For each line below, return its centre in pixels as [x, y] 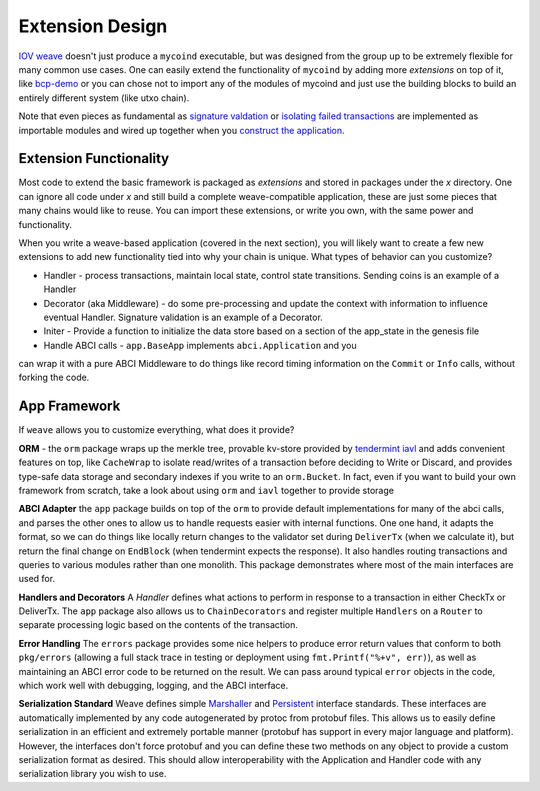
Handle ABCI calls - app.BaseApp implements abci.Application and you [200, 345]
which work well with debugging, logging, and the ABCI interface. [153, 686]
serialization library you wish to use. [92, 774]
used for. [36, 579]
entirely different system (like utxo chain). [104, 97]
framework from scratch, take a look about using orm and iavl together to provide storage [206, 490]
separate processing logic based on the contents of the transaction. [158, 625]
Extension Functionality [94, 158]
